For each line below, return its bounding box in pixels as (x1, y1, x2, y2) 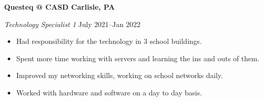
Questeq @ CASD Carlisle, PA (4, 2, 115, 12)
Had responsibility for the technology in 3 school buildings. (16, 36, 202, 46)
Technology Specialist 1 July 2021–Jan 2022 (4, 18, 141, 29)
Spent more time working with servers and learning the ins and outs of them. (16, 53, 259, 63)
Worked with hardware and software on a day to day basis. (16, 87, 202, 97)
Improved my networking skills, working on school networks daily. (16, 70, 223, 81)
